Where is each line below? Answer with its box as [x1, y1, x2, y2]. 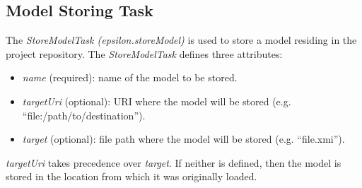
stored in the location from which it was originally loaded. [6, 169, 257, 184]
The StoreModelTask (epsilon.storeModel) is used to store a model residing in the [6, 33, 357, 47]
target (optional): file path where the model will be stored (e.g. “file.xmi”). [22, 131, 345, 146]
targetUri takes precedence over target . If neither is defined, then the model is [6, 155, 341, 170]
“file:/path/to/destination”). [22, 107, 146, 122]
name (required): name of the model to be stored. [22, 70, 238, 85]
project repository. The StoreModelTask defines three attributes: [6, 46, 283, 61]
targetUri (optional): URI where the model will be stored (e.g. [22, 93, 291, 108]
